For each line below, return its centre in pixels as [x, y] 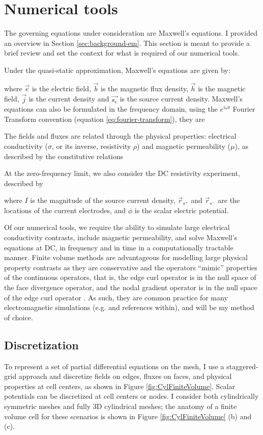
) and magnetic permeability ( [184, 146]
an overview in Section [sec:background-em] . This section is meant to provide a [127, 43]
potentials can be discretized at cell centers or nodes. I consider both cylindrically [131, 396]
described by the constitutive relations [64, 156]
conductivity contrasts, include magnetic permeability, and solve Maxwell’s [121, 237]
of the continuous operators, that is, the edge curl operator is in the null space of [130, 277]
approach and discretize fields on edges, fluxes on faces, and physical [125, 376]
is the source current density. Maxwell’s [181, 99]
